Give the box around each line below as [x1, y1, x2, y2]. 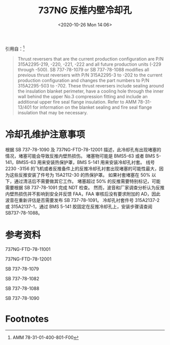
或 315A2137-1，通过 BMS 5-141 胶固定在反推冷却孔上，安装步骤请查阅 [5, 203, 153, 209]
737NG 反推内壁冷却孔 [38, 5, 132, 16]
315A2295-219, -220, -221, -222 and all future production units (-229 [17, 61, 162, 67]
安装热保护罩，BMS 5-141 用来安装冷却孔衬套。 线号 [46, 159, 155, 165]
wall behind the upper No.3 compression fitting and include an [17, 93, 148, 99]
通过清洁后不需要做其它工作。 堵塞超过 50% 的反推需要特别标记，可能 [14, 178, 161, 184]
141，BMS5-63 [5, 159, 36, 165]
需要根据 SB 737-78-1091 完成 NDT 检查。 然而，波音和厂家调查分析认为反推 [5, 184, 165, 190]
